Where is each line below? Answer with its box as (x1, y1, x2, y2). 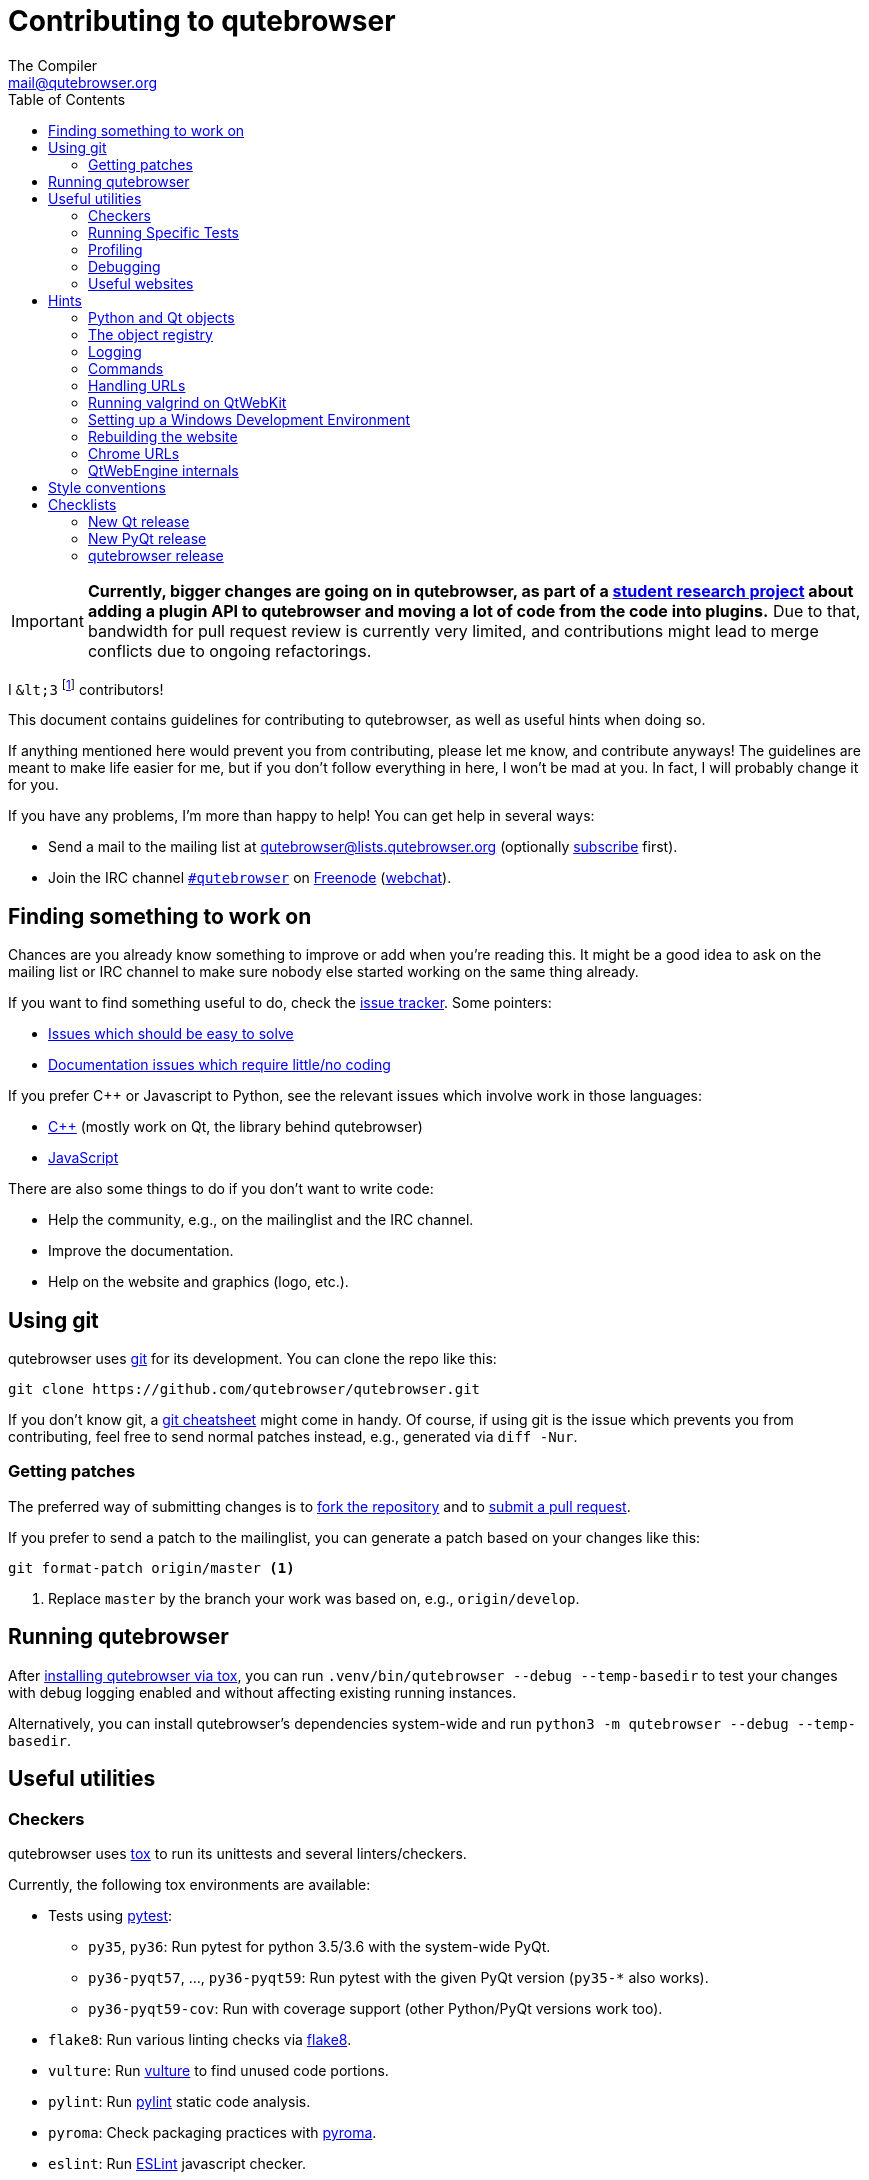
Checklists (48, 495, 117, 513)
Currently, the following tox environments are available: (8, 1875, 371, 1893)
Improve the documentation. (48, 1242, 234, 1260)
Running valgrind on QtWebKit (88, 393, 287, 411)
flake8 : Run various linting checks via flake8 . (48, 2030, 352, 2048)
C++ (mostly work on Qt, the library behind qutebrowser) (48, 1118, 423, 1136)
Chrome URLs (88, 444, 180, 462)
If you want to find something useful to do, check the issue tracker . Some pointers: (8, 994, 552, 1012)
